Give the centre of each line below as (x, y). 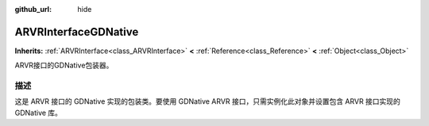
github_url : (33, 9)
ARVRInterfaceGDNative (77, 32)
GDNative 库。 (39, 113)
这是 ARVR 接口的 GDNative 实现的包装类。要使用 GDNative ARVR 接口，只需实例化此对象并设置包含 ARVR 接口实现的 (208, 101)
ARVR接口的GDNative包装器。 (64, 65)
